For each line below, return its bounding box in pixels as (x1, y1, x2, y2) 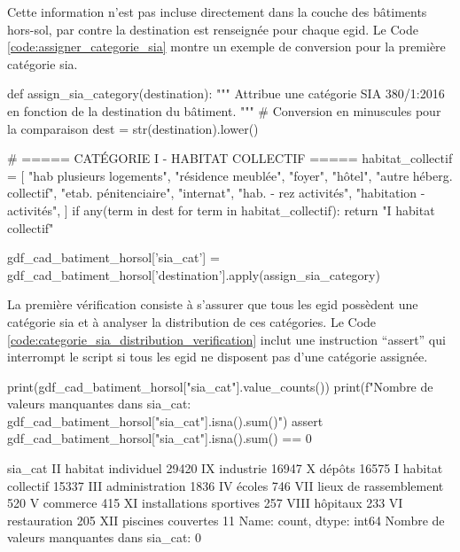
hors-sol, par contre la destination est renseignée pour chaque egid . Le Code (7, 19, 418, 38)
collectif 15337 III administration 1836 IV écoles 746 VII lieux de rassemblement (7, 476, 444, 494)
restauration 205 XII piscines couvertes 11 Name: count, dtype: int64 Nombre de (7, 510, 445, 529)
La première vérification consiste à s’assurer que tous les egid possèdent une (7, 295, 418, 314)
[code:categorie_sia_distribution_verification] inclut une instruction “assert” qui (7, 330, 446, 348)
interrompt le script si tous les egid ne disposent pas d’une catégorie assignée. (7, 347, 428, 366)
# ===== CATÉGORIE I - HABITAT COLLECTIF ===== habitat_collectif (7, 149, 453, 167)
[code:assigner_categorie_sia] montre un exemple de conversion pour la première (7, 37, 446, 56)
